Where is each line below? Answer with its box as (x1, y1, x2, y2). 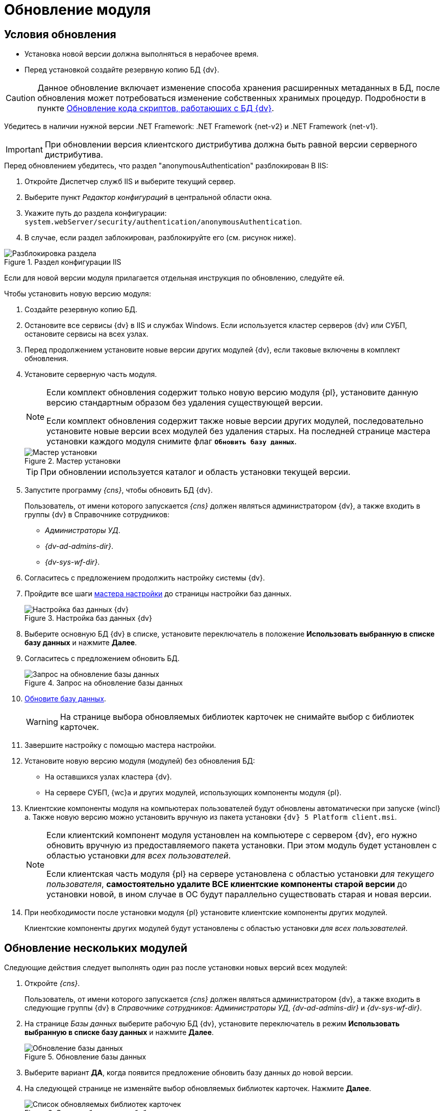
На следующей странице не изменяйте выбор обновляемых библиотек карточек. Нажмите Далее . (24, 1084, 372, 1093)
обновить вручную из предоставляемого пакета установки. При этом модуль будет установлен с (46, 840, 437, 851)
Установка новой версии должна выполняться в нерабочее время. (24, 49, 259, 59)
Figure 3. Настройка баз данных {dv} (24, 614, 152, 623)
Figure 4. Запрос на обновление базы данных (24, 678, 183, 688)
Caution (6, 93, 36, 104)
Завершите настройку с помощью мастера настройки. (24, 741, 216, 750)
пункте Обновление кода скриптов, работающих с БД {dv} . (37, 103, 274, 114)
